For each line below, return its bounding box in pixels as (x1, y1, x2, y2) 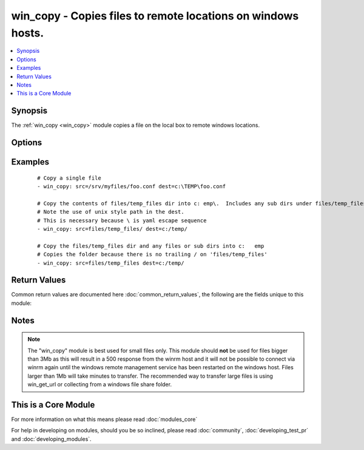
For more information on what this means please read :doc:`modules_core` (11, 416, 198, 423)
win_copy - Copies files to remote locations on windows (11, 9, 299, 22)
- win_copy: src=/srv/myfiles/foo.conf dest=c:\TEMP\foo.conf (37, 183, 226, 190)
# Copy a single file (37, 174, 101, 182)
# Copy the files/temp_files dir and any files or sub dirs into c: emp (37, 242, 265, 249)
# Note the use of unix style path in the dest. (37, 208, 184, 216)
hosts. (11, 26, 44, 39)
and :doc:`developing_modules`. (11, 435, 92, 443)
